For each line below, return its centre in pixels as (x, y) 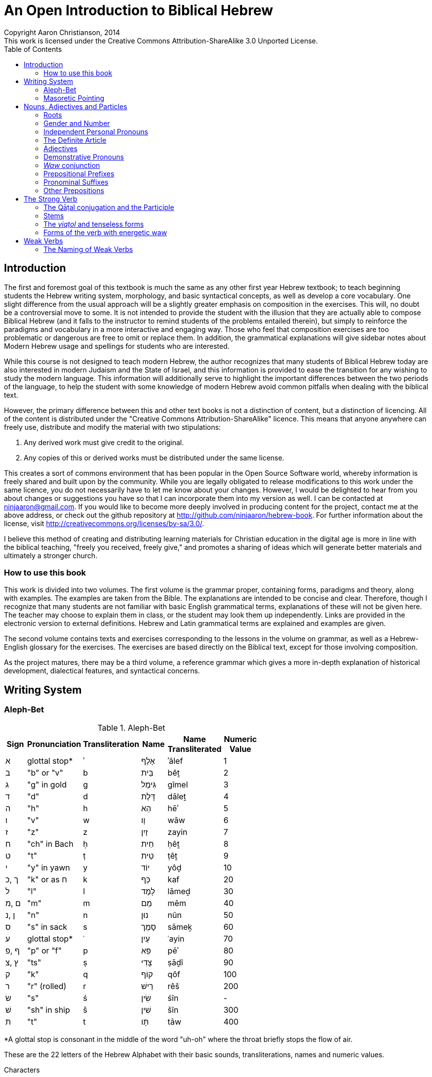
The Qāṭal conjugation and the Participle (109, 207)
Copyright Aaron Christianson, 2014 (62, 32)
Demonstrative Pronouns (84, 157)
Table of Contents (33, 49)
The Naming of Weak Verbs (88, 249)
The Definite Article (75, 140)
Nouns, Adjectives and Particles (76, 106)
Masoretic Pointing (74, 98)
